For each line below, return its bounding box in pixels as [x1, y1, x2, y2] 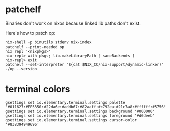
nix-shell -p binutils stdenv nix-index [5, 39, 92, 45]
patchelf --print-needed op [5, 44, 65, 49]
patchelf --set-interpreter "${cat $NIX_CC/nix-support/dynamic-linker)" [5, 62, 164, 67]
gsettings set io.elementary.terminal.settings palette [5, 100, 125, 105]
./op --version [5, 66, 37, 71]
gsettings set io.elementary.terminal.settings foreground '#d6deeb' [5, 113, 155, 118]
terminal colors [5, 83, 70, 95]
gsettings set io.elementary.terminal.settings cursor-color [5, 117, 137, 122]
